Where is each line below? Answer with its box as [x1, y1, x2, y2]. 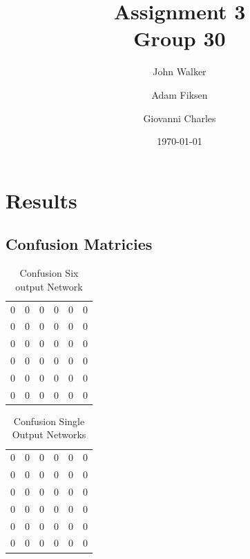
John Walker [153, 64, 206, 79]
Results [6, 186, 77, 214]
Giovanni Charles [143, 110, 216, 125]
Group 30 [133, 24, 226, 52]
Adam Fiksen [151, 87, 208, 101]
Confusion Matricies [6, 233, 153, 255]
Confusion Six [19, 266, 79, 280]
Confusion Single [13, 413, 85, 428]
